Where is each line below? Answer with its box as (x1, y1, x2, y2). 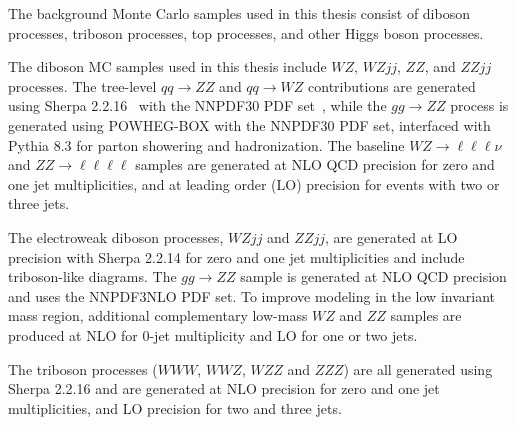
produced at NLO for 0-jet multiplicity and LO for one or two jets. (8, 324, 418, 345)
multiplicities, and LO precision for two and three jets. (8, 397, 342, 418)
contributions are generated (308, 75, 476, 96)
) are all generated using (343, 358, 493, 379)
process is (450, 95, 509, 116)
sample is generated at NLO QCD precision (240, 266, 507, 287)
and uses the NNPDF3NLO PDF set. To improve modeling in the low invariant (8, 285, 496, 306)
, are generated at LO (325, 226, 458, 247)
